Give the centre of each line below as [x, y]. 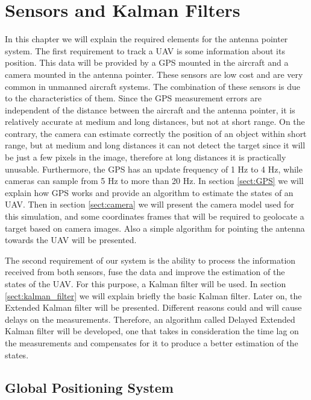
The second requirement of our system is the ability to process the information [150, 260]
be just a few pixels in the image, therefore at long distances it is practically [146, 157]
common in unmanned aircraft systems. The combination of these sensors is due [152, 86]
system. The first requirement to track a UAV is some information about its [145, 50]
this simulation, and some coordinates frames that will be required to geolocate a [155, 216]
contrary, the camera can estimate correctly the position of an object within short [156, 133]
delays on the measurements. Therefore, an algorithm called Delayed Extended [150, 319]
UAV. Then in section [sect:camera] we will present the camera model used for [149, 204]
